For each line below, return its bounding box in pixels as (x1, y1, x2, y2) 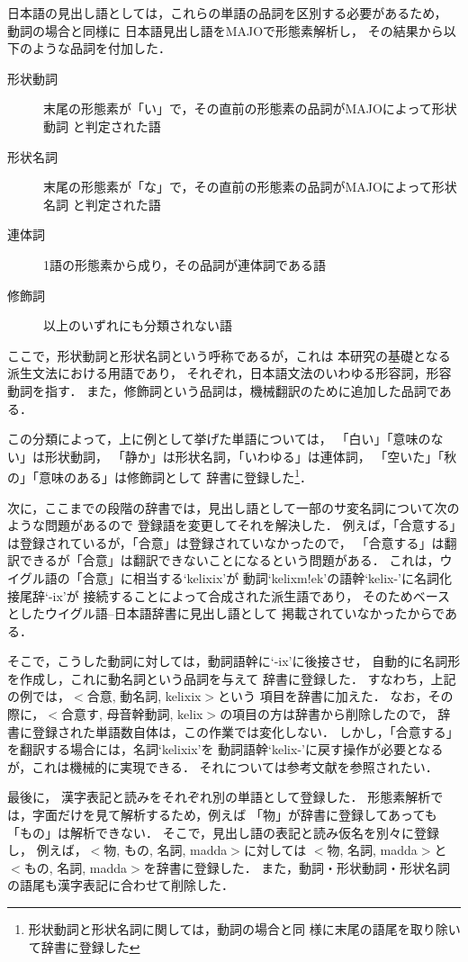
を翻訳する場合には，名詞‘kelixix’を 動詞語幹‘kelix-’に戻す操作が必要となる (7, 740, 444, 759)
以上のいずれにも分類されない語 (43, 316, 232, 335)
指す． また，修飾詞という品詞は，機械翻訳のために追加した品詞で (44, 381, 439, 400)
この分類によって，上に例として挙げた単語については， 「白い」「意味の (7, 429, 431, 448)
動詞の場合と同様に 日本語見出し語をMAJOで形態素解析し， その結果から (7, 21, 444, 40)
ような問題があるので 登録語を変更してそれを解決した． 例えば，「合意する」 (7, 516, 456, 535)
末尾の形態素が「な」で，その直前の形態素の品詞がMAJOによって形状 (43, 177, 457, 196)
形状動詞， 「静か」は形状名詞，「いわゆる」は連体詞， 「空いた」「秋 (44, 446, 457, 465)
